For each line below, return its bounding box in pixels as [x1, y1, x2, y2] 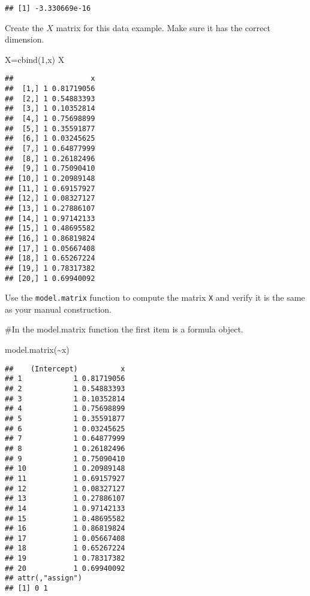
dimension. [5, 33, 44, 46]
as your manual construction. [5, 302, 112, 315]
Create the [5, 21, 44, 34]
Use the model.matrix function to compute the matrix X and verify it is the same [5, 291, 305, 304]
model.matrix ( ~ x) [5, 343, 70, 356]
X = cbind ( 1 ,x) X [5, 53, 65, 65]
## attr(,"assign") [5, 574, 82, 583]
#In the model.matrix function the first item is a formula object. [5, 323, 243, 335]
